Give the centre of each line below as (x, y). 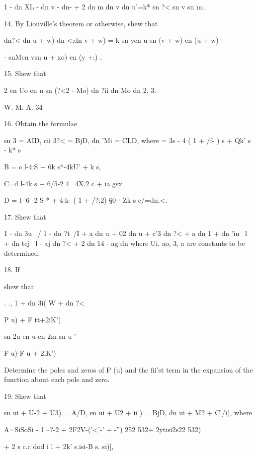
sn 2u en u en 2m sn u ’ (40, 336)
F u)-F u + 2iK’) (30, 353)
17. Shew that (25, 216)
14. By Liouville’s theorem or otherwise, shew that (81, 23)
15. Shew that (25, 73)
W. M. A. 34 (23, 107)
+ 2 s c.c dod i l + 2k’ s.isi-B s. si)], (59, 446)
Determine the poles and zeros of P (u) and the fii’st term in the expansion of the (128, 369)
